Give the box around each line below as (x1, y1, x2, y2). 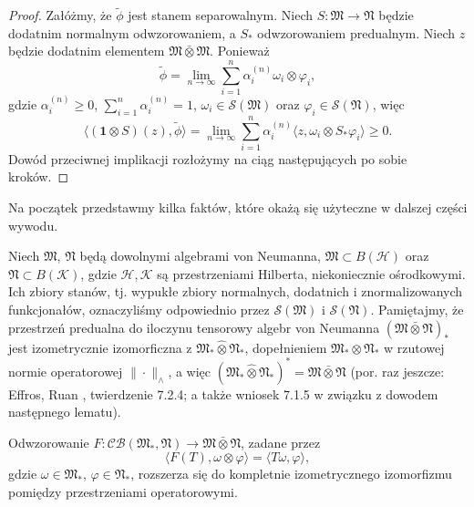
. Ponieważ (210, 41, 270, 60)
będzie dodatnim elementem (8, 41, 165, 60)
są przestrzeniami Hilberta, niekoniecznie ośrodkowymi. (157, 264, 466, 283)
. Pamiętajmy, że (370, 300, 464, 319)
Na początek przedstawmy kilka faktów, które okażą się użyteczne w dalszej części (8, 198, 468, 217)
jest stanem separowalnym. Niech (128, 5, 314, 25)
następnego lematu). (8, 402, 121, 421)
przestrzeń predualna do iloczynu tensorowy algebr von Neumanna (8, 317, 380, 336)
